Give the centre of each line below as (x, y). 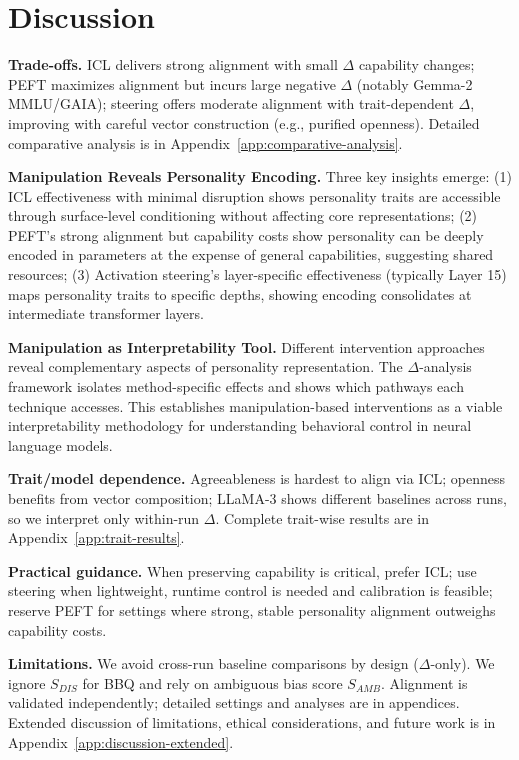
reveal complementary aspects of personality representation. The (205, 366)
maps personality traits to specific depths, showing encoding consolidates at (240, 293)
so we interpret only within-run (104, 517)
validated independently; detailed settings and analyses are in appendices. (234, 702)
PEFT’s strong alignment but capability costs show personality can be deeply (246, 234)
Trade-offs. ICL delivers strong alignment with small (173, 64)
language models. (60, 444)
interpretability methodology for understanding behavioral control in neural (240, 425)
